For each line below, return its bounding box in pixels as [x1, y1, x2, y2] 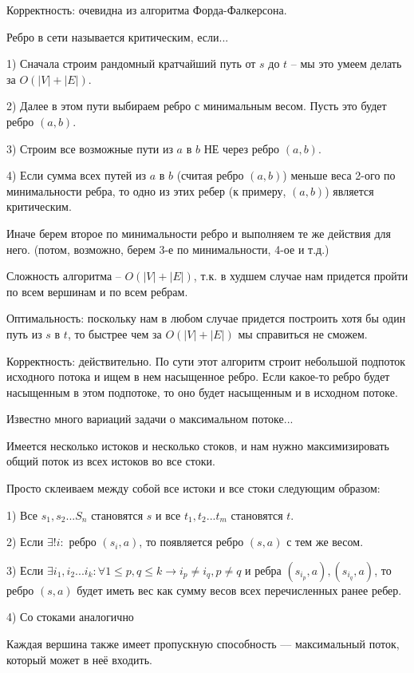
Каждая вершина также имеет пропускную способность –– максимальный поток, [6, 635, 400, 652]
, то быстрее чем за [67, 325, 162, 342]
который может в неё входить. [6, 651, 152, 667]
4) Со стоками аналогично [6, 608, 134, 625]
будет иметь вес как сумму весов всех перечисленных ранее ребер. [77, 581, 402, 598]
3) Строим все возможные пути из [6, 140, 173, 156]
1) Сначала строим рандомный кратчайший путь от [6, 55, 256, 72]
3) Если [6, 561, 44, 578]
